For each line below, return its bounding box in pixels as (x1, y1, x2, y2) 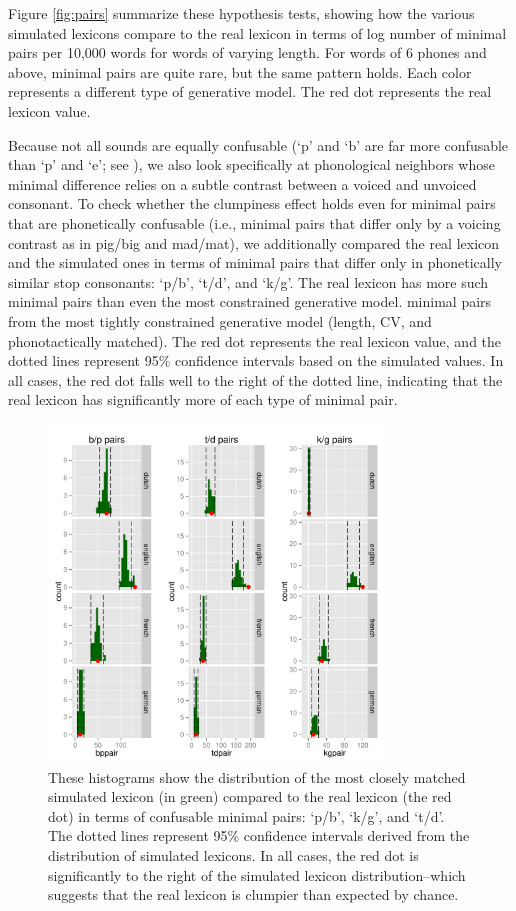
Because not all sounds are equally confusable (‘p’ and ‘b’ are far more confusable (8, 134, 509, 155)
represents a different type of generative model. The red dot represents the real (8, 81, 492, 102)
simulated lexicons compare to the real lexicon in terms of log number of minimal (8, 22, 507, 43)
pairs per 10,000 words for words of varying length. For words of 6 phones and (8, 42, 487, 63)
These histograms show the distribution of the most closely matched (48, 766, 466, 787)
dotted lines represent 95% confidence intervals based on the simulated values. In (8, 350, 504, 371)
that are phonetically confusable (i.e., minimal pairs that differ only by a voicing (8, 212, 501, 233)
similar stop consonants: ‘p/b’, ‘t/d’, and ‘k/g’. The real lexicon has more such (8, 271, 489, 292)
